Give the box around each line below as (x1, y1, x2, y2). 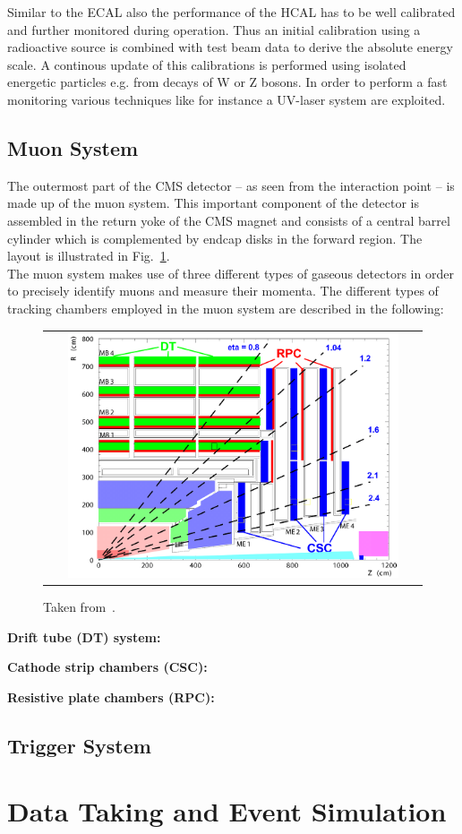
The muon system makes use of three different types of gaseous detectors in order (7, 263, 454, 282)
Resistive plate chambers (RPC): (7, 687, 215, 706)
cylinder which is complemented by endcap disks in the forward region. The (7, 228, 423, 247)
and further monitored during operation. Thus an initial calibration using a (7, 20, 421, 39)
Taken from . (43, 598, 115, 616)
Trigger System (7, 731, 151, 759)
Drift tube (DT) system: (7, 627, 161, 646)
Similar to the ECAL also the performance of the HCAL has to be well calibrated (7, 3, 456, 21)
